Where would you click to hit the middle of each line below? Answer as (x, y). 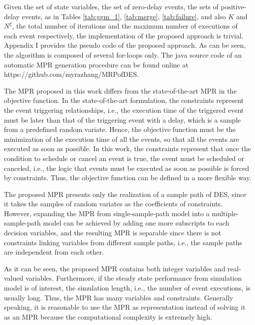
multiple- (225, 213)
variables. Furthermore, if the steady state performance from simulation (134, 278)
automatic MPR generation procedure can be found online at (96, 64)
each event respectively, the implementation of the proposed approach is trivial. (124, 35)
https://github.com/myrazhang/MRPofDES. (71, 74)
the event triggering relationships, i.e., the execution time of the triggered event (124, 110)
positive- (234, 6)
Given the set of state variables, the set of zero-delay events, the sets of (111, 6)
